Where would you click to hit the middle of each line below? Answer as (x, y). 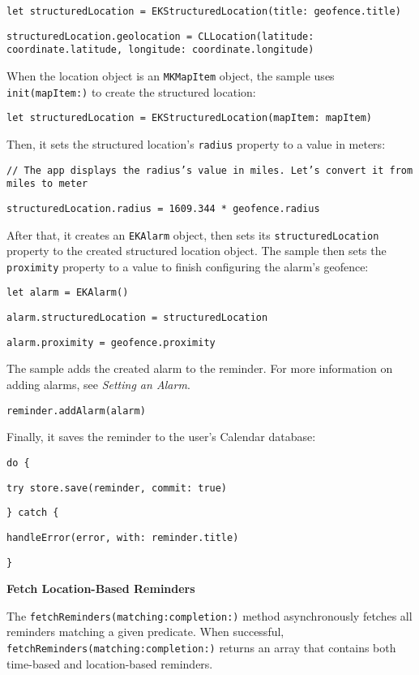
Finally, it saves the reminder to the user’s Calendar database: (161, 437)
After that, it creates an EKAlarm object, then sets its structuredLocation (193, 234)
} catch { (33, 513)
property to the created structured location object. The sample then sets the (197, 251)
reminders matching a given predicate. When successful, (145, 632)
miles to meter (47, 184)
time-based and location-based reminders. (110, 663)
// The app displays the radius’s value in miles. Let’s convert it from (210, 170)
